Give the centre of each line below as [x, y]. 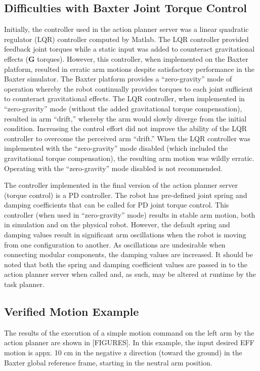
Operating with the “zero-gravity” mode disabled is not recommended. [113, 168]
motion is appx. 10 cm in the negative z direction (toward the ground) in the [123, 353]
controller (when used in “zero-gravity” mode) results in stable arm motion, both [130, 214]
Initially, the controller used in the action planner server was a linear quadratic [126, 29]
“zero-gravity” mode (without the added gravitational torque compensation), [123, 108]
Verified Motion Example [72, 312]
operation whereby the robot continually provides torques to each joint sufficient [128, 88]
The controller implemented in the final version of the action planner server [121, 185]
